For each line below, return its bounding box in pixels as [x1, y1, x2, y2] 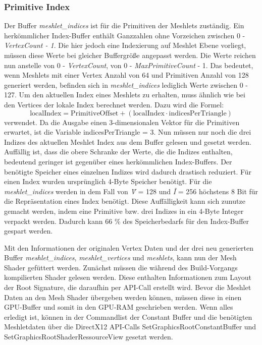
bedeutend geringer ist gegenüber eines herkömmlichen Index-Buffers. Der [4, 156, 232, 166]
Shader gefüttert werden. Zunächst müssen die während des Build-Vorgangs [4, 262, 238, 272]
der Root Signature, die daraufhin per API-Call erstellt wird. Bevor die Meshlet [4, 282, 251, 293]
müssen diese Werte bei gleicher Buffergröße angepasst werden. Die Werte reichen [4, 50, 256, 60]
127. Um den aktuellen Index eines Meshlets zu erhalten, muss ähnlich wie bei [4, 89, 245, 100]
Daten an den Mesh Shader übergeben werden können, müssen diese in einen [4, 292, 242, 302]
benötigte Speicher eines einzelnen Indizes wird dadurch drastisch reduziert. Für [4, 166, 252, 177]
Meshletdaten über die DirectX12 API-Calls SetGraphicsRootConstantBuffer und [4, 321, 256, 332]
